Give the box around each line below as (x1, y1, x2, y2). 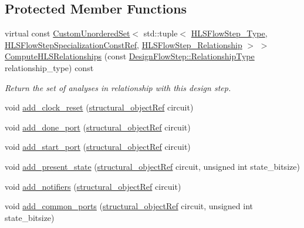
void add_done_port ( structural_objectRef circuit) (5, 120, 191, 133)
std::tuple (143, 27, 178, 39)
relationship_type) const (5, 61, 94, 73)
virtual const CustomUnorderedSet (5, 27, 130, 39)
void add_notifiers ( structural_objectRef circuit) (5, 180, 181, 192)
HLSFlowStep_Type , (191, 27, 268, 39)
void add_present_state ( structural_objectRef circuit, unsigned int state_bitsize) (5, 160, 300, 172)
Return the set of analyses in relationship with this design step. (5, 81, 231, 93)
